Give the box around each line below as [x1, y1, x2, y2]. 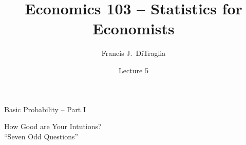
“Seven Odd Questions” [4, 131, 79, 141]
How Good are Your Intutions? [4, 121, 102, 132]
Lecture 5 [119, 65, 148, 75]
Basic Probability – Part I [4, 103, 86, 114]
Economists [92, 18, 175, 39]
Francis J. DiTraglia [101, 48, 166, 58]
